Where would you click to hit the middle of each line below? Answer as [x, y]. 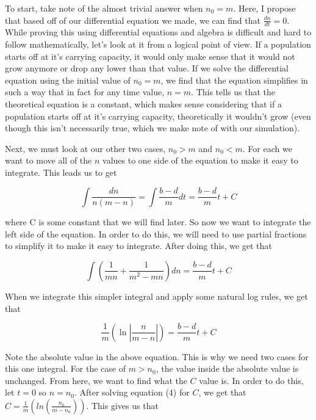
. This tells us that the [233, 92]
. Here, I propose [264, 8]
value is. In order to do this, [251, 380]
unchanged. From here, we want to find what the [96, 380]
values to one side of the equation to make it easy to [200, 160]
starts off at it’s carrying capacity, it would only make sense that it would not [150, 56]
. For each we [267, 148]
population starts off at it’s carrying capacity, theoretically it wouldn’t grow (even [158, 116]
